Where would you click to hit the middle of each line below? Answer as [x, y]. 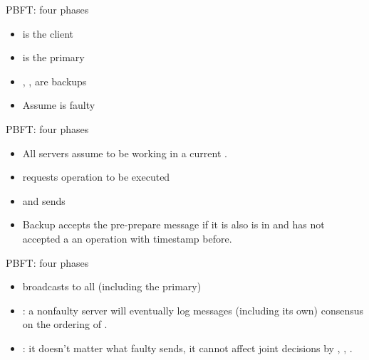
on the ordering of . [65, 324]
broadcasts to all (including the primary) [112, 286]
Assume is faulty [59, 105]
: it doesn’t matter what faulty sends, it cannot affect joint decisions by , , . [187, 348]
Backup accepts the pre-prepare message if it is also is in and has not [173, 224]
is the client [48, 33]
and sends [44, 200]
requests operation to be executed [96, 177]
